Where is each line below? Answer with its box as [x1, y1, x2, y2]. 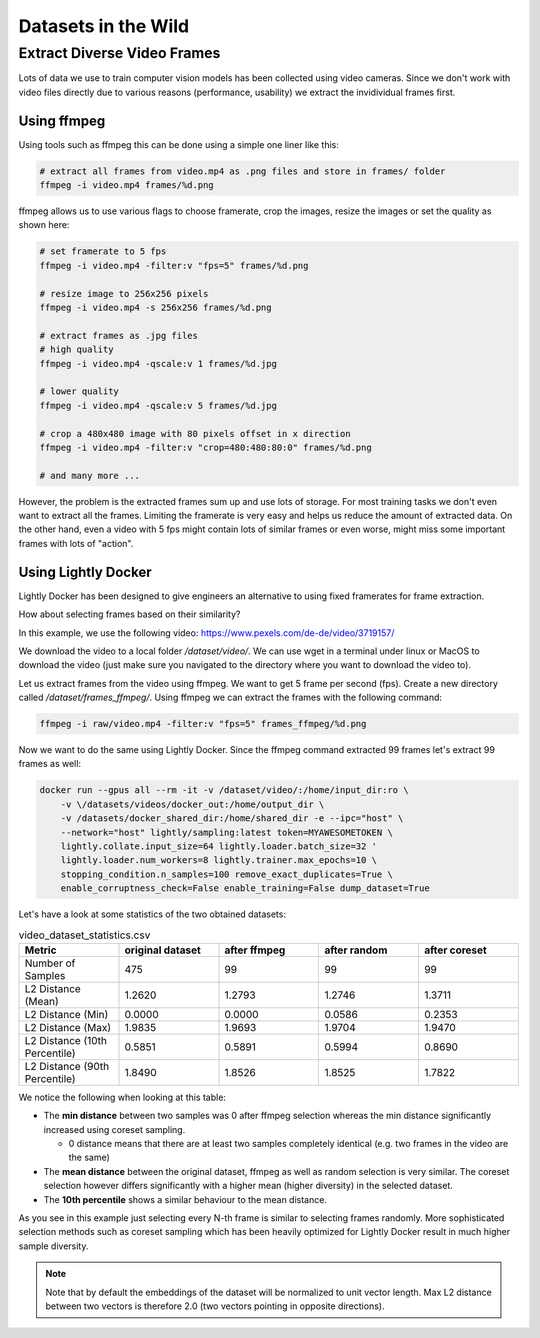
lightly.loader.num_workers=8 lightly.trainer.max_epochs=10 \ [60, 855, 378, 866]
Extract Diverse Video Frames [18, 44, 221, 62]
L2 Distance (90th [24, 1059, 110, 1073]
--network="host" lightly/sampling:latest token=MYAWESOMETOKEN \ [60, 826, 394, 838]
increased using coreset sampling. [43, 1123, 186, 1135]
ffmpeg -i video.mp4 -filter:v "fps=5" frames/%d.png [39, 260, 309, 271]
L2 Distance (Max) [24, 1020, 112, 1034]
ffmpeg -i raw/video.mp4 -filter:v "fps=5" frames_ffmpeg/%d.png [39, 718, 367, 730]
